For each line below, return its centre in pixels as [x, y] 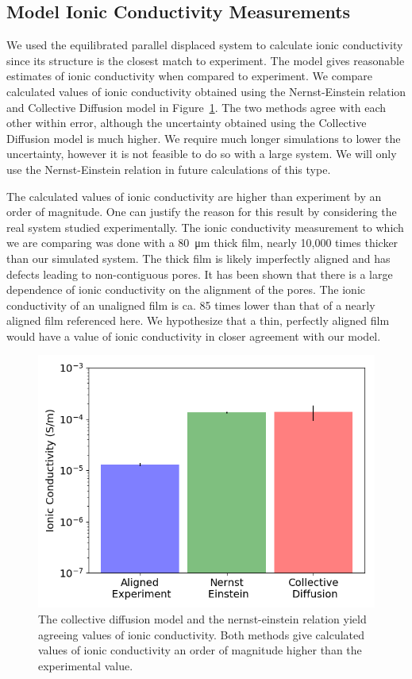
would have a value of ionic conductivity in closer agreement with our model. [194, 336]
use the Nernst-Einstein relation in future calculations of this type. [169, 169]
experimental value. [86, 665]
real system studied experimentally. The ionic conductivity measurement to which [205, 227]
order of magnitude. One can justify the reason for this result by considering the [202, 212]
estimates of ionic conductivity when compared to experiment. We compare [190, 76]
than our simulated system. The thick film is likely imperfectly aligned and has [198, 258]
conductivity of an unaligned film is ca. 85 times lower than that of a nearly [191, 305]
